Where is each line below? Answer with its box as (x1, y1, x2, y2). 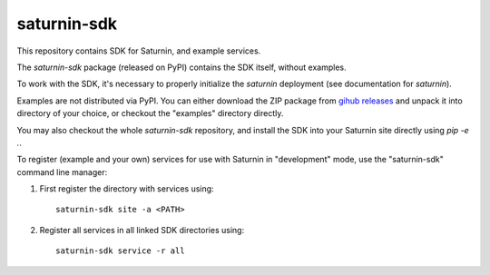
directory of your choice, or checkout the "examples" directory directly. (16, 108, 284, 119)
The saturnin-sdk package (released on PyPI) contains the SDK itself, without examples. (16, 62, 347, 73)
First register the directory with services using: (39, 183, 214, 194)
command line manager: (16, 166, 108, 177)
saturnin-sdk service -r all (55, 246, 185, 256)
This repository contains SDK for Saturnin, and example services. (16, 45, 261, 56)
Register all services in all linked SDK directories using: (39, 224, 245, 235)
